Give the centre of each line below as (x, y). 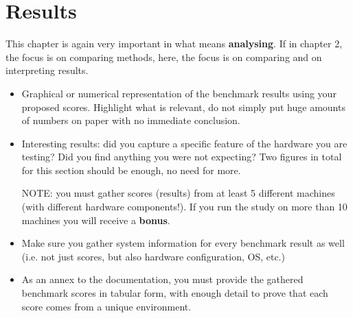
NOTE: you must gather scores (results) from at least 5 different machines (178, 193)
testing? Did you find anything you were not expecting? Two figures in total (182, 157)
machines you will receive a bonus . (96, 220)
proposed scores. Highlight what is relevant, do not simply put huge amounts (183, 107)
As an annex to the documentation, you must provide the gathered (162, 279)
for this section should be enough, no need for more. (131, 170)
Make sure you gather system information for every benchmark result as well (183, 243)
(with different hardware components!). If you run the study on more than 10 (184, 207)
